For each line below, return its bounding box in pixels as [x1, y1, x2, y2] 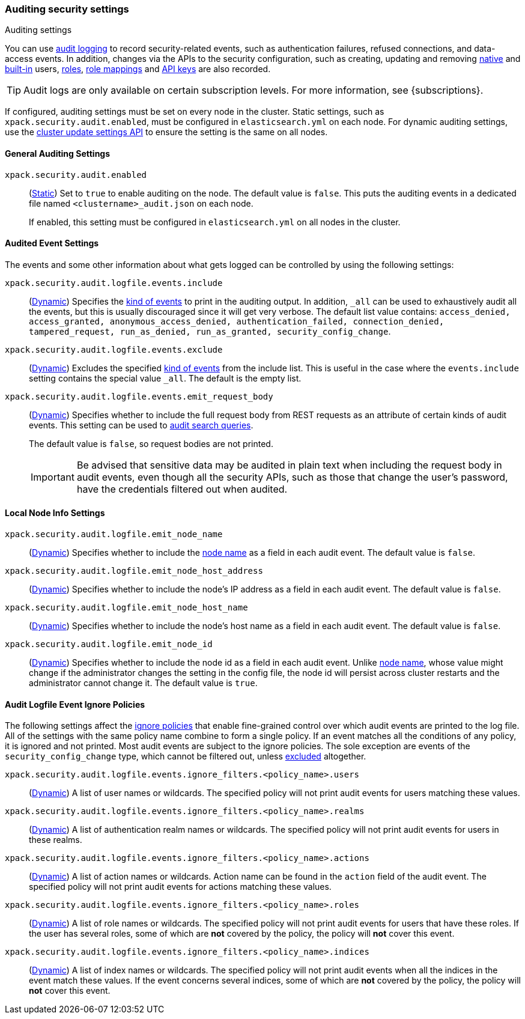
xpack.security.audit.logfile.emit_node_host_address [5, 566, 263, 576]
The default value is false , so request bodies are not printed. [29, 438, 273, 449]
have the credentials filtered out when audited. [76, 482, 288, 495]
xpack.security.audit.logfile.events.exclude [5, 344, 223, 354]
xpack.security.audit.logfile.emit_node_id [5, 639, 213, 649]
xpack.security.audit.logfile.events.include [5, 278, 223, 288]
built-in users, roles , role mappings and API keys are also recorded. [5, 64, 271, 75]
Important [31, 470, 74, 483]
